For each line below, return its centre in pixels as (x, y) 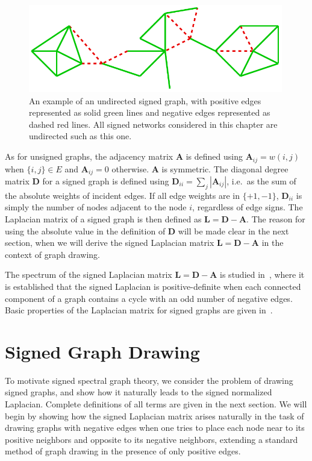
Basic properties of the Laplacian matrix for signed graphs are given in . (139, 310)
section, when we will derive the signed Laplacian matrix (110, 243)
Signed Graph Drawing (102, 351)
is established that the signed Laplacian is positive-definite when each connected (153, 286)
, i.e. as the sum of (261, 180)
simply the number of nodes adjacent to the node (96, 207)
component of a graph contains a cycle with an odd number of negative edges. (149, 298)
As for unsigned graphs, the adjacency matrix (89, 156)
